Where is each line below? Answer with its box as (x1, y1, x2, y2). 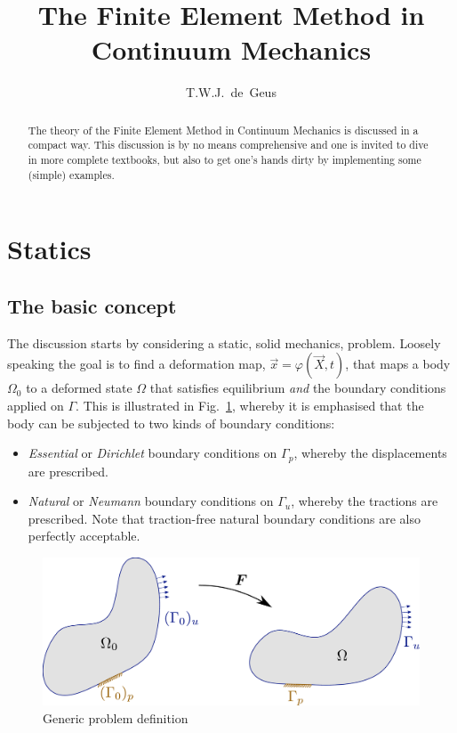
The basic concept (7, 291, 177, 319)
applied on (7, 395, 64, 414)
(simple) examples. (28, 167, 115, 182)
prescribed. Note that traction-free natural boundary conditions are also (28, 509, 421, 527)
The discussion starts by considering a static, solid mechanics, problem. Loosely (7, 333, 441, 352)
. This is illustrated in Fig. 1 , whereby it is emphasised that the (76, 395, 424, 414)
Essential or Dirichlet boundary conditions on (28, 444, 277, 462)
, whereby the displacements (293, 444, 447, 462)
